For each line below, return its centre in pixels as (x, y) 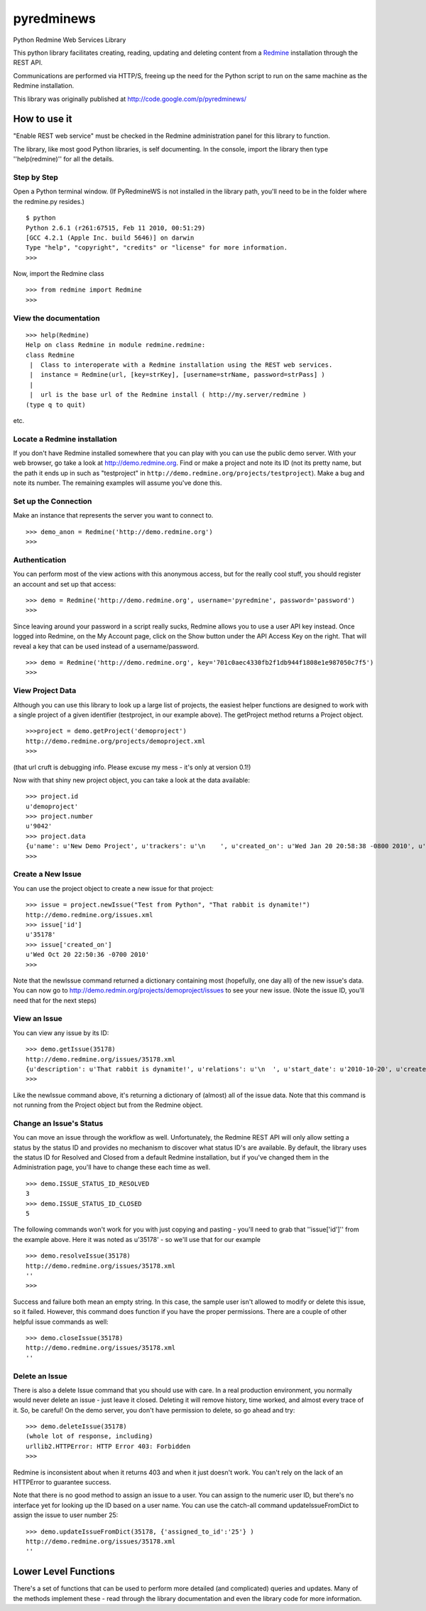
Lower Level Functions (64, 1572)
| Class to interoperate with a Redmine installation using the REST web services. (181, 365)
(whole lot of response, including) (89, 1436)
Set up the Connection (53, 501)
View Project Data (45, 691)
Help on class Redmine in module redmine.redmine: (116, 345)
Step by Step (35, 177)
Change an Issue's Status (58, 1123)
